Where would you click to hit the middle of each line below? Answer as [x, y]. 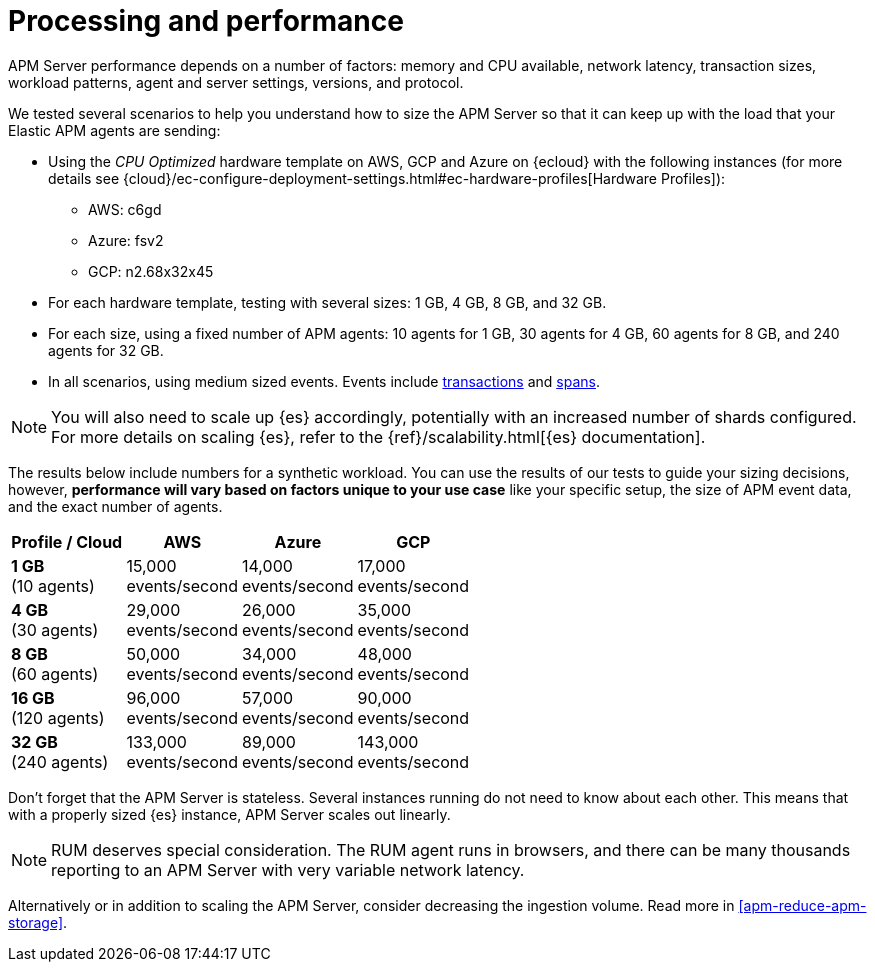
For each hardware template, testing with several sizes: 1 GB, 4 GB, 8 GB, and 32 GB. [327, 302]
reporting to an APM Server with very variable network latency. [288, 869]
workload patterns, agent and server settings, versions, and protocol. [236, 82]
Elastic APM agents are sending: [114, 130]
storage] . [38, 922]
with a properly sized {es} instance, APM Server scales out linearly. [229, 814]
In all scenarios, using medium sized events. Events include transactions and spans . [324, 381]
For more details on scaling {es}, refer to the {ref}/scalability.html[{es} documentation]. [378, 436]
